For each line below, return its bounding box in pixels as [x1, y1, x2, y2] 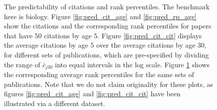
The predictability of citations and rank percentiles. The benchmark [4, 1, 210, 11]
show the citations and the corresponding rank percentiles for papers [4, 21, 212, 31]
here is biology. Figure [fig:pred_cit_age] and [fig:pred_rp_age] [4, 11, 197, 21]
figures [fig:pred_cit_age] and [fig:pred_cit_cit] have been [4, 88, 181, 99]
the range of [4, 59, 40, 69]
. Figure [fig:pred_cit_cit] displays [97, 30, 202, 40]
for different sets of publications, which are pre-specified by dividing [4, 49, 209, 59]
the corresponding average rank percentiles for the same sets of [4, 69, 194, 80]
